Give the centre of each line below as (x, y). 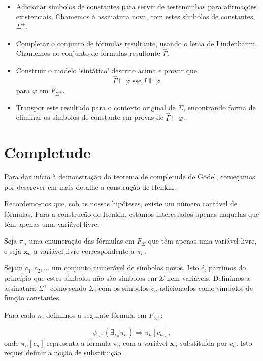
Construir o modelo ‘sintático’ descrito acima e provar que (107, 70)
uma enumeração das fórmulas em (82, 241)
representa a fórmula (79, 342)
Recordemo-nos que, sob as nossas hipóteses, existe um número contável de (121, 204)
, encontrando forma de (220, 107)
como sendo (68, 288)
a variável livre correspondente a (84, 250)
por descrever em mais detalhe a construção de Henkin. (90, 186)
